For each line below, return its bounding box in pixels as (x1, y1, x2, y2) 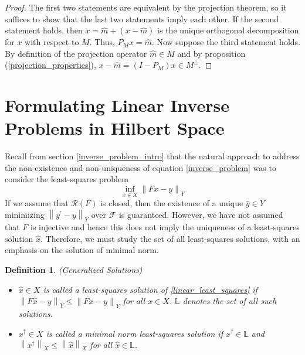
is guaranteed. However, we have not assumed (118, 208, 283, 220)
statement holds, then (5, 24, 83, 36)
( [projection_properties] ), (5, 59, 96, 71)
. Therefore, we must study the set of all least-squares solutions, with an (40, 232, 300, 244)
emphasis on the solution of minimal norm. (5, 244, 159, 256)
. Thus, (89, 36, 115, 48)
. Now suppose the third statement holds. (151, 36, 300, 48)
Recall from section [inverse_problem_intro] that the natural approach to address (5, 150, 300, 162)
